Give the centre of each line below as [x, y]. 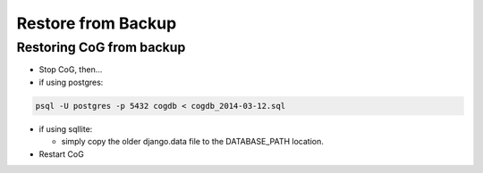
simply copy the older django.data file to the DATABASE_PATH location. [192, 142]
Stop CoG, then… [71, 70]
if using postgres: [71, 82]
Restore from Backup [97, 23]
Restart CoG [61, 154]
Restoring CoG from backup [101, 47]
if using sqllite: [66, 128]
